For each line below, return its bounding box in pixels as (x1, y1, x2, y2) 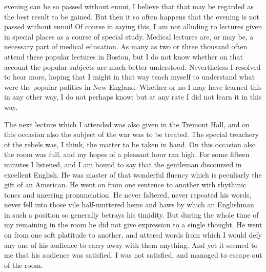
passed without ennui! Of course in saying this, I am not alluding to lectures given (4, 21, 262, 32)
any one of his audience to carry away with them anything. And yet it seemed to (4, 239, 258, 250)
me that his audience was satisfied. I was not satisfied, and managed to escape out (4, 249, 262, 260)
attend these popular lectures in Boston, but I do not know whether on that (4, 51, 243, 62)
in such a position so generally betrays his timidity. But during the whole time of (4, 209, 259, 220)
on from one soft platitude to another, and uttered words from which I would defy (4, 229, 262, 240)
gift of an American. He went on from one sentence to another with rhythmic (4, 179, 247, 190)
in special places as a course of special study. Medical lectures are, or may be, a (4, 31, 254, 42)
